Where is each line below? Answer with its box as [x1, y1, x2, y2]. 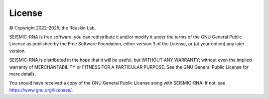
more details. [9, 71, 36, 77]
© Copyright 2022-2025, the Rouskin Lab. [9, 25, 96, 31]
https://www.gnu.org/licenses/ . [9, 87, 73, 93]
